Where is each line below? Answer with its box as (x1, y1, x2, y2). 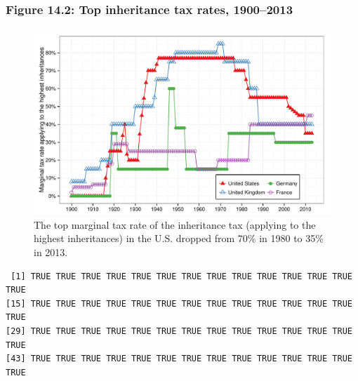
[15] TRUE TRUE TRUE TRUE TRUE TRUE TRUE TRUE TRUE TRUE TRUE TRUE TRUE (6, 298, 352, 309)
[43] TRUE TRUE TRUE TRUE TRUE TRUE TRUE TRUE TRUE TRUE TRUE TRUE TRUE (6, 354, 352, 364)
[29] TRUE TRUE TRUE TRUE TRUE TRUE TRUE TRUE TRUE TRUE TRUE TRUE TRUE (6, 326, 352, 336)
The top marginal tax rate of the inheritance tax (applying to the (34, 217, 316, 232)
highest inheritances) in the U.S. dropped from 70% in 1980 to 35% (34, 231, 324, 246)
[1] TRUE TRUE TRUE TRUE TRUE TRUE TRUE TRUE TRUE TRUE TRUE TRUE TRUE (11, 271, 352, 281)
